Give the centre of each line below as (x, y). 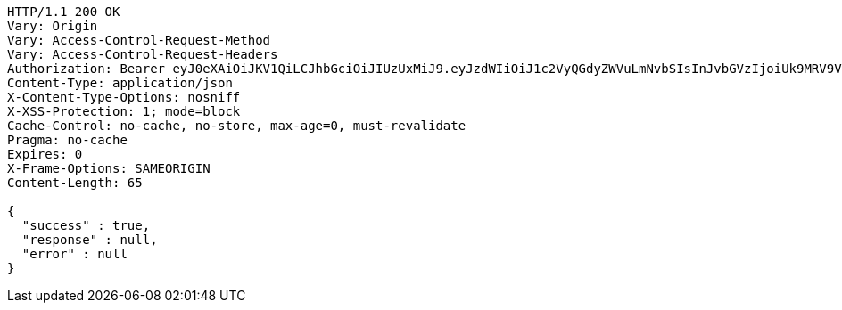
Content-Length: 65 (75, 183)
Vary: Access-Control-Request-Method (139, 40)
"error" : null (74, 254)
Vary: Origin (53, 26)
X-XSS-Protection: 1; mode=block (124, 111)
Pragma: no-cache (67, 140)
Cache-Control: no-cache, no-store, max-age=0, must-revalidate (237, 126)
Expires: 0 (45, 154)
